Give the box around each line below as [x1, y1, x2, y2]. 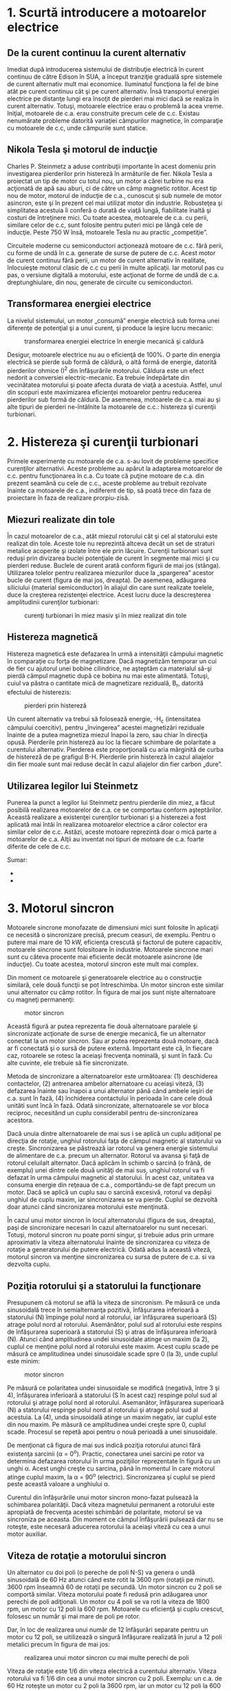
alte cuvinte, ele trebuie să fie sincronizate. [7, 1059, 129, 1067]
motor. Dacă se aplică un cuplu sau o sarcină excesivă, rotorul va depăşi [7, 1188, 212, 1197]
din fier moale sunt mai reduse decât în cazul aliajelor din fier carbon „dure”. [7, 760, 223, 768]
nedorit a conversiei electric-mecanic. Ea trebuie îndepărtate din [7, 374, 190, 382]
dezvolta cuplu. [7, 1260, 51, 1268]
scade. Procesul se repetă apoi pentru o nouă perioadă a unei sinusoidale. [7, 1428, 218, 1436]
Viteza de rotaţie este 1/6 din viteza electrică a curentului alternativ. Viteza [7, 1667, 217, 1675]
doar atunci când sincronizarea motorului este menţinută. [7, 1203, 170, 1211]
